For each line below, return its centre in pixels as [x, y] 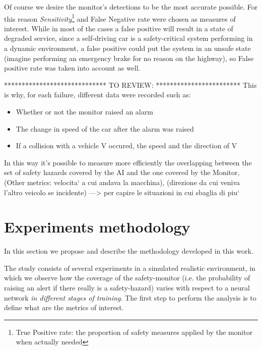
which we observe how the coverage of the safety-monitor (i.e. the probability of [127, 278]
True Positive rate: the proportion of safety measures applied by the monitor [134, 332]
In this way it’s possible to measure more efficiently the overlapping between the [128, 162]
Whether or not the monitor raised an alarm [84, 111]
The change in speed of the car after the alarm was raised [105, 128]
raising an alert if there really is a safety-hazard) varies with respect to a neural [127, 288]
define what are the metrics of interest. [64, 307]
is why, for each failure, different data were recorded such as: [97, 95]
